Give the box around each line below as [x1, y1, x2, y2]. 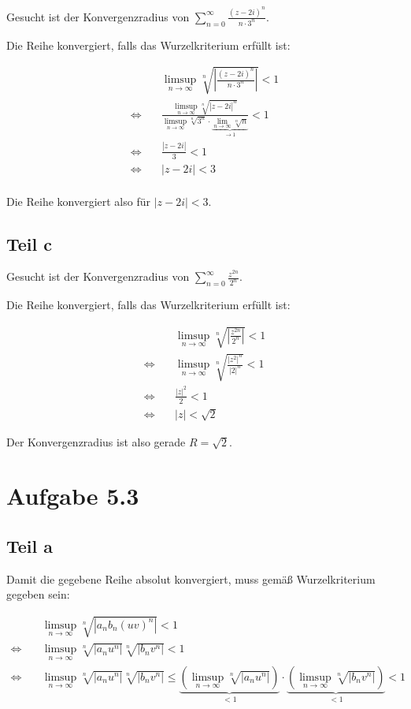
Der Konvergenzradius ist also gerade [6, 433, 186, 450]
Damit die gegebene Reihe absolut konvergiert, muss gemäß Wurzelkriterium [6, 570, 376, 587]
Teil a [6, 533, 54, 558]
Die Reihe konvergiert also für [6, 192, 150, 209]
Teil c [6, 231, 53, 256]
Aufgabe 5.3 [6, 480, 139, 512]
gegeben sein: [6, 586, 70, 603]
